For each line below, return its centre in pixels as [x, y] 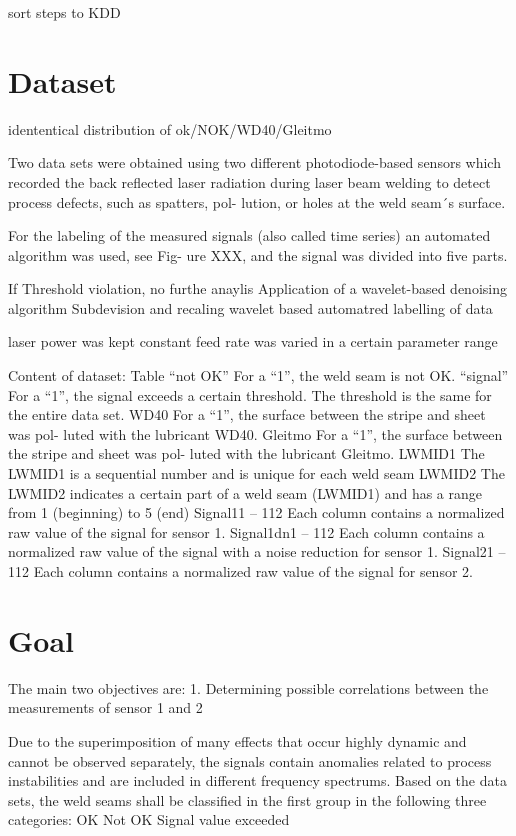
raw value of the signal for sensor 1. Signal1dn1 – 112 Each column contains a [246, 531]
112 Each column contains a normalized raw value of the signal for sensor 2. [240, 571]
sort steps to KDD [64, 12]
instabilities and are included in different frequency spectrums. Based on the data [257, 780]
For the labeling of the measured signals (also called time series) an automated [249, 235]
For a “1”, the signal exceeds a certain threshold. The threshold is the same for [250, 394]
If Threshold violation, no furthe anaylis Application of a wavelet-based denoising [257, 288]
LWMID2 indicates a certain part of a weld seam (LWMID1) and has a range [245, 492]
